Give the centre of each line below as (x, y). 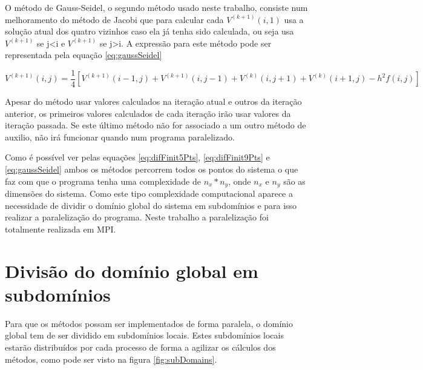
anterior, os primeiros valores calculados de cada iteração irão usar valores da (148, 113)
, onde (240, 181)
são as (294, 181)
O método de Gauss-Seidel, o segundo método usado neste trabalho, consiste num (156, 7)
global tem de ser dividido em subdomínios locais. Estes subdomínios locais (144, 335)
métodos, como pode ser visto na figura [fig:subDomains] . (111, 359)
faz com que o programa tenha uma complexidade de (103, 181)
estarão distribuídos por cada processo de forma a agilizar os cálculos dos (140, 347)
